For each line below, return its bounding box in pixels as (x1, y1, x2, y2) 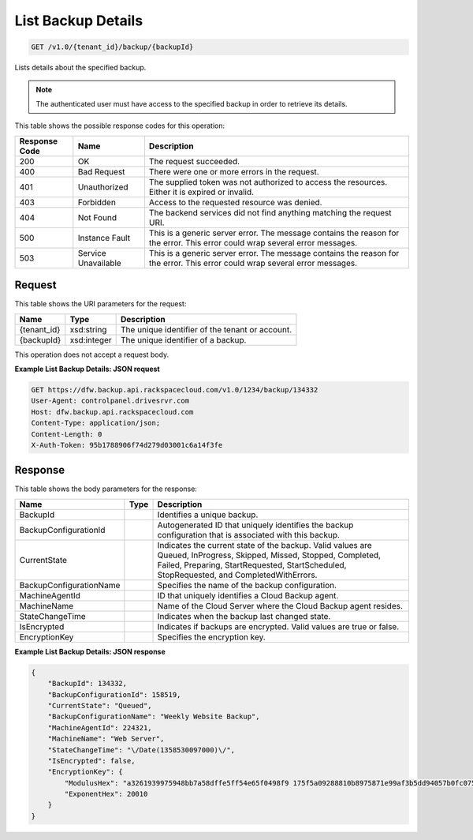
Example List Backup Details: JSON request (14, 364, 161, 373)
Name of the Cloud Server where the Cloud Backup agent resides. (157, 600, 404, 611)
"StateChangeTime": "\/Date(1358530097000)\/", (47, 745, 236, 754)
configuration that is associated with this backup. (157, 529, 341, 540)
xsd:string (69, 324, 107, 335)
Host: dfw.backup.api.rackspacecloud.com (31, 407, 194, 416)
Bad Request (77, 166, 125, 177)
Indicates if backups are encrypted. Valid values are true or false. (157, 621, 400, 632)
